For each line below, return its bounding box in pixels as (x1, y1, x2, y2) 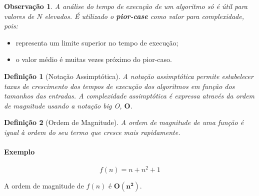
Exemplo (4, 146, 35, 157)
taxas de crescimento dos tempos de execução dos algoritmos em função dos (4, 80, 235, 91)
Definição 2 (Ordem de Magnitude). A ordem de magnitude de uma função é (4, 117, 244, 127)
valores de (4, 10, 34, 21)
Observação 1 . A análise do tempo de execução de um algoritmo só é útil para (4, 1, 247, 11)
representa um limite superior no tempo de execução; (15, 37, 178, 47)
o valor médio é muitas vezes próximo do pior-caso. (15, 54, 172, 64)
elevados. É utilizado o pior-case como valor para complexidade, (44, 10, 244, 21)
